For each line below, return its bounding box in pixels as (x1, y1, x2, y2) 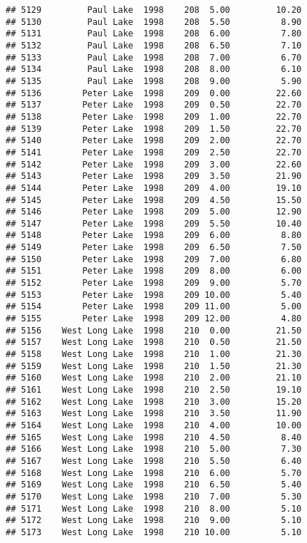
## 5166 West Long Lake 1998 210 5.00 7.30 (6, 444, 302, 455)
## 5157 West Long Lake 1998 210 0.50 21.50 (6, 337, 302, 348)
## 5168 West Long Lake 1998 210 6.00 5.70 (6, 467, 302, 478)
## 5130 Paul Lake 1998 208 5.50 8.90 (6, 16, 302, 27)
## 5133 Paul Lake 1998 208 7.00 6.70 (6, 52, 302, 63)
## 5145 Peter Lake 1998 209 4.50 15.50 (6, 195, 302, 205)
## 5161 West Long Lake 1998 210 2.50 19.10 (6, 385, 302, 395)
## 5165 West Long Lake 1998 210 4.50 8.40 (6, 432, 302, 443)
